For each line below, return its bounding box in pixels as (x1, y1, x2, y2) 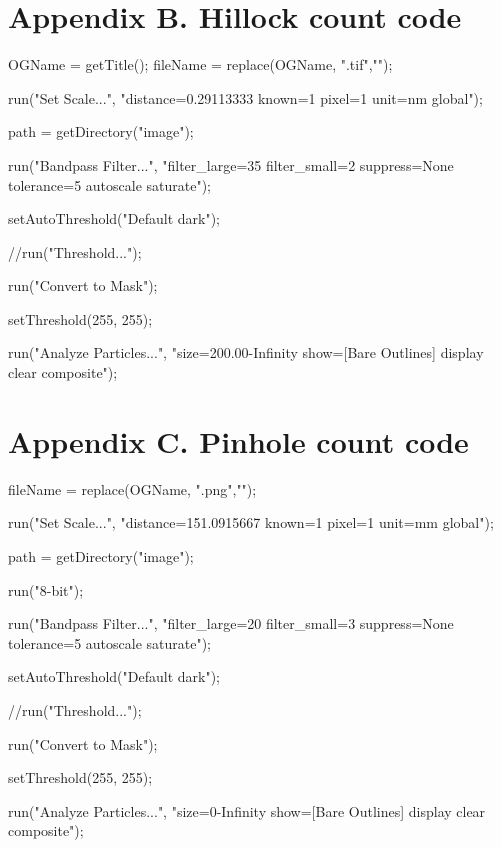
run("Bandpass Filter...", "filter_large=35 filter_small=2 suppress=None (8, 154, 454, 175)
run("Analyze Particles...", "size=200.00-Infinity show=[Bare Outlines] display (8, 342, 484, 363)
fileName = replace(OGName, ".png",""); (8, 478, 257, 499)
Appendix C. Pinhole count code (8, 420, 469, 461)
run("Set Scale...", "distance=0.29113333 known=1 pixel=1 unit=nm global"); (8, 87, 483, 108)
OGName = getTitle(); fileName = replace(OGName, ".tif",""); (8, 54, 393, 75)
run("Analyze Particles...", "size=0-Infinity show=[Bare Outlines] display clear (8, 800, 486, 821)
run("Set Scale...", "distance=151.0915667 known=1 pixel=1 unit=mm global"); (8, 512, 494, 533)
